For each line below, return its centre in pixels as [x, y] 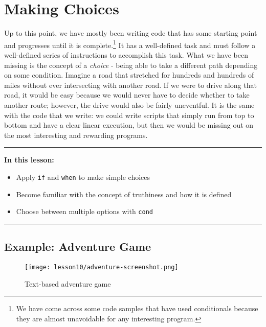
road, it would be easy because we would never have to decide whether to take [127, 95]
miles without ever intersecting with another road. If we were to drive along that [130, 85]
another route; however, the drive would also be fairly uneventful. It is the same [129, 104]
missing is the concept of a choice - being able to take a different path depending [131, 65]
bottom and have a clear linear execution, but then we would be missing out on [129, 125]
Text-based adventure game [68, 283]
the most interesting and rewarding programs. [76, 135]
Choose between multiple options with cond [84, 211]
